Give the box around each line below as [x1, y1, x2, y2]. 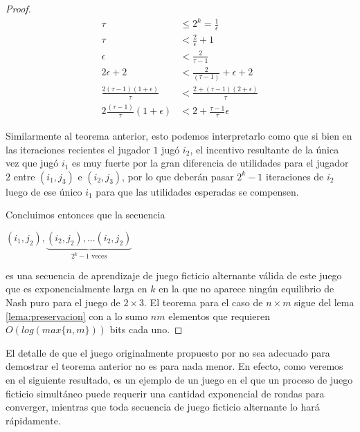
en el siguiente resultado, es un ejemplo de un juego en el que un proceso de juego [6, 373, 353, 387]
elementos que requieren [168, 308, 270, 323]
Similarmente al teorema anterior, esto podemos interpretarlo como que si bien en [6, 128, 352, 142]
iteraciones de [265, 169, 324, 183]
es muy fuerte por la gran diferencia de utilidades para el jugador [72, 156, 349, 170]
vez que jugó [6, 156, 59, 170]
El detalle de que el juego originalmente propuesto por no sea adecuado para [6, 345, 330, 359]
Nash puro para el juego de [6, 295, 120, 310]
